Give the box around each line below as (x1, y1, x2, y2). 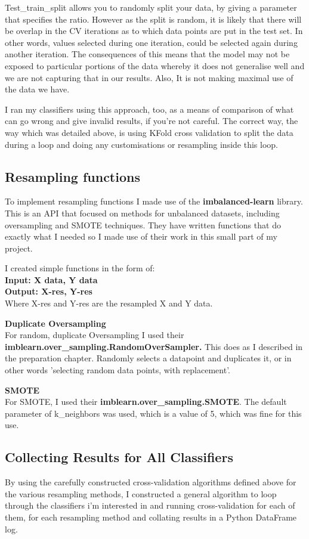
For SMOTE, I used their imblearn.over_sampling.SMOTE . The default (5, 395, 287, 408)
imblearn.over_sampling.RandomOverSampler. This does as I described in (5, 340, 303, 352)
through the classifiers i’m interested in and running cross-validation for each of (5, 499, 295, 512)
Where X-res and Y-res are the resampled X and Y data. (5, 297, 213, 309)
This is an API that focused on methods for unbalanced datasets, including (5, 206, 280, 219)
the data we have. (5, 83, 70, 95)
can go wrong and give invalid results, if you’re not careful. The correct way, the (5, 114, 298, 127)
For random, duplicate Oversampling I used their (5, 329, 184, 341)
